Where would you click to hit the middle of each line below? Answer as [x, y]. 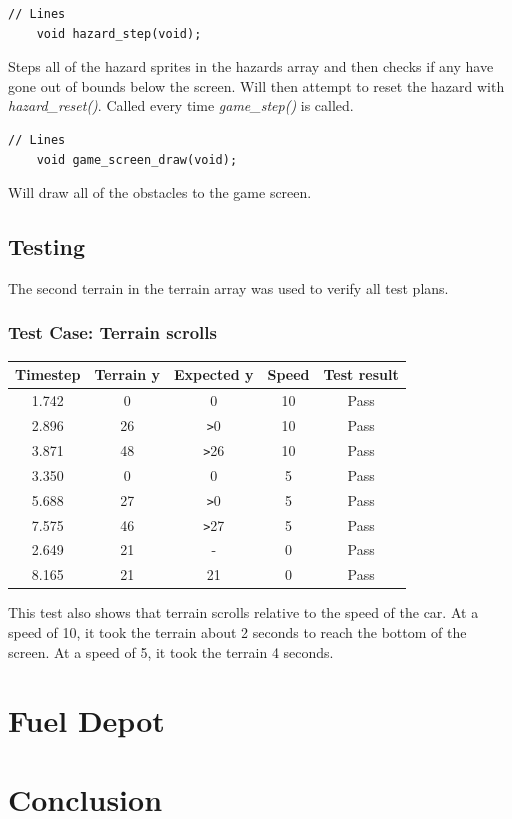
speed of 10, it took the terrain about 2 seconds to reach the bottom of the [237, 631]
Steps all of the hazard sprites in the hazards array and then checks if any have [251, 66]
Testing [46, 246]
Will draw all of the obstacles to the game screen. [160, 192]
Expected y [214, 374]
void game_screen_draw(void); [137, 159]
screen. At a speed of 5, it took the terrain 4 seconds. [171, 651]
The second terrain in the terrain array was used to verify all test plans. [228, 287]
